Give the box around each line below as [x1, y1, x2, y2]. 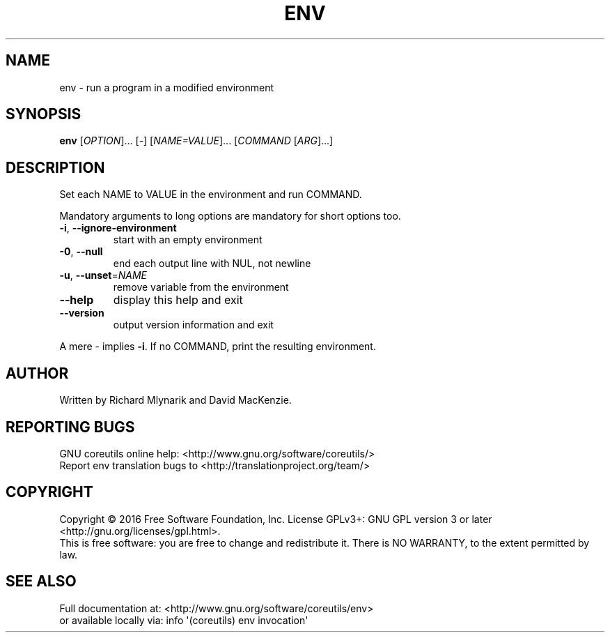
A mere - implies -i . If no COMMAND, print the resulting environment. [59, 340, 376, 353]
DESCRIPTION [6, 158, 105, 176]
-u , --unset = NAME [59, 269, 148, 282]
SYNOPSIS [6, 105, 81, 123]
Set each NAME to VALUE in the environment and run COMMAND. [59, 188, 362, 201]
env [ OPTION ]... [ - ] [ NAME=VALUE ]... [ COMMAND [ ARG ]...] [59, 135, 334, 147]
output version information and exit [113, 319, 274, 331]
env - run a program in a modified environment [59, 81, 274, 93]
